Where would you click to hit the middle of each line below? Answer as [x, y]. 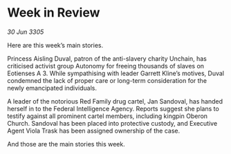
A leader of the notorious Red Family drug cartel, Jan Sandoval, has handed [115, 101]
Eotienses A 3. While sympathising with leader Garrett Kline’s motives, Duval [116, 73]
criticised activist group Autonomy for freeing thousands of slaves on [106, 66]
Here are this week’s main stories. [55, 45]
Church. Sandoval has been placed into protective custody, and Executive [112, 123]
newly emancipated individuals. [52, 88]
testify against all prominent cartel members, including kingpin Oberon [108, 116]
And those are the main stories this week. [66, 144]
